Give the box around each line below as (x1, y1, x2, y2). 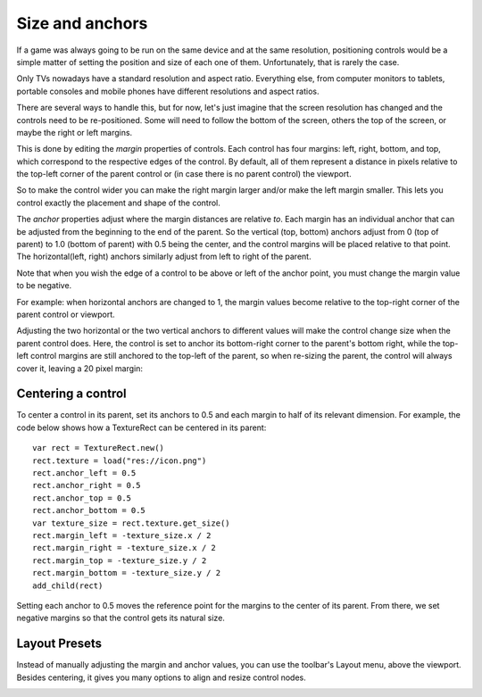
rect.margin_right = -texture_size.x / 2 (32, 543, 216, 553)
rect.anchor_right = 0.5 (32, 480, 141, 491)
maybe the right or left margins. (16, 127, 133, 137)
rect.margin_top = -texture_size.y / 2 (32, 555, 207, 566)
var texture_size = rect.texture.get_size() (32, 518, 231, 528)
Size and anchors (16, 13, 148, 33)
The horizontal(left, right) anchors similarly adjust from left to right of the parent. (16, 251, 312, 262)
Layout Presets (16, 636, 103, 651)
